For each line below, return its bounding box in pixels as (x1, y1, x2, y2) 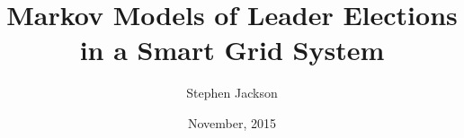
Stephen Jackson (186, 83, 278, 102)
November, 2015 (187, 113, 277, 132)
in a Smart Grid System (79, 31, 385, 68)
